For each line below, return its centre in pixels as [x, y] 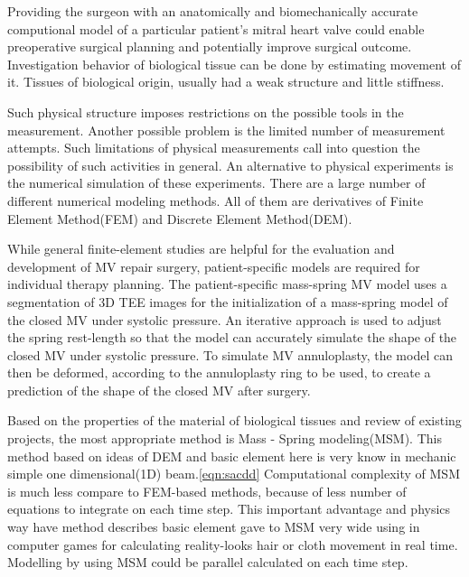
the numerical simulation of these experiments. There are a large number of [216, 183]
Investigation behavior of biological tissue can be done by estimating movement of [234, 64]
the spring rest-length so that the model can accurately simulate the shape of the [232, 337]
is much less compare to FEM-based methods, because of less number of [207, 491]
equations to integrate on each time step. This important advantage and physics [229, 509]
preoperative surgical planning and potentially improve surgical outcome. [210, 47]
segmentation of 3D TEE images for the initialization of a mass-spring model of [228, 301]
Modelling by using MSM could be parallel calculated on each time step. [208, 562]
